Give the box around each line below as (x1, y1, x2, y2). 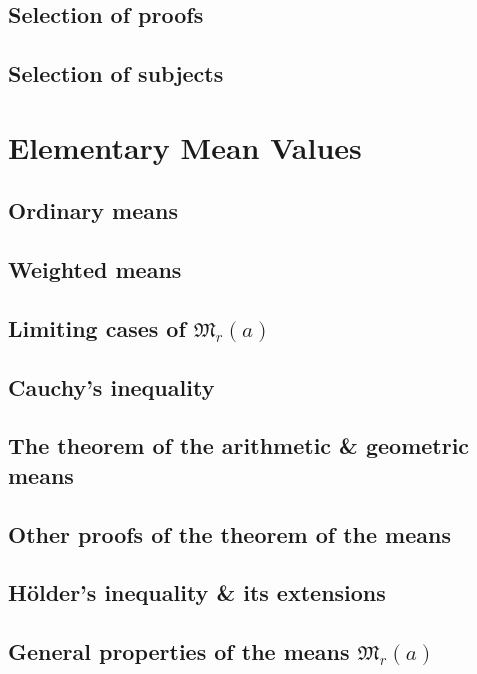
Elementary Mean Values (8, 126, 362, 167)
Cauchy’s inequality (8, 371, 215, 402)
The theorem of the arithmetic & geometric (8, 430, 470, 461)
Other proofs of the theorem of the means (8, 518, 451, 549)
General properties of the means (8, 636, 350, 667)
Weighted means (8, 254, 182, 285)
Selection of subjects (8, 58, 224, 89)
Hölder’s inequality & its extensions (8, 577, 386, 608)
